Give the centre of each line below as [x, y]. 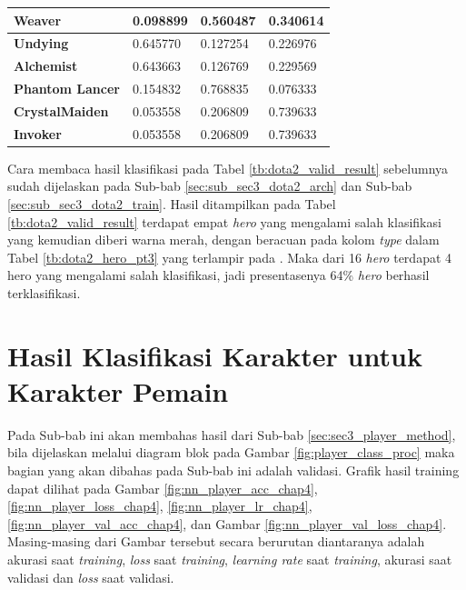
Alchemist [46, 66]
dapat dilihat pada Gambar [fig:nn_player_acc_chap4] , [163, 488]
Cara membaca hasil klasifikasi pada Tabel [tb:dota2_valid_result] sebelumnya [228, 168]
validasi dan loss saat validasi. [91, 577]
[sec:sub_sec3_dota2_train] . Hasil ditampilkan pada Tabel [172, 204]
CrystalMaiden [61, 110]
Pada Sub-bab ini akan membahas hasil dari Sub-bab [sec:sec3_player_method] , [232, 434]
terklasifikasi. [44, 292]
